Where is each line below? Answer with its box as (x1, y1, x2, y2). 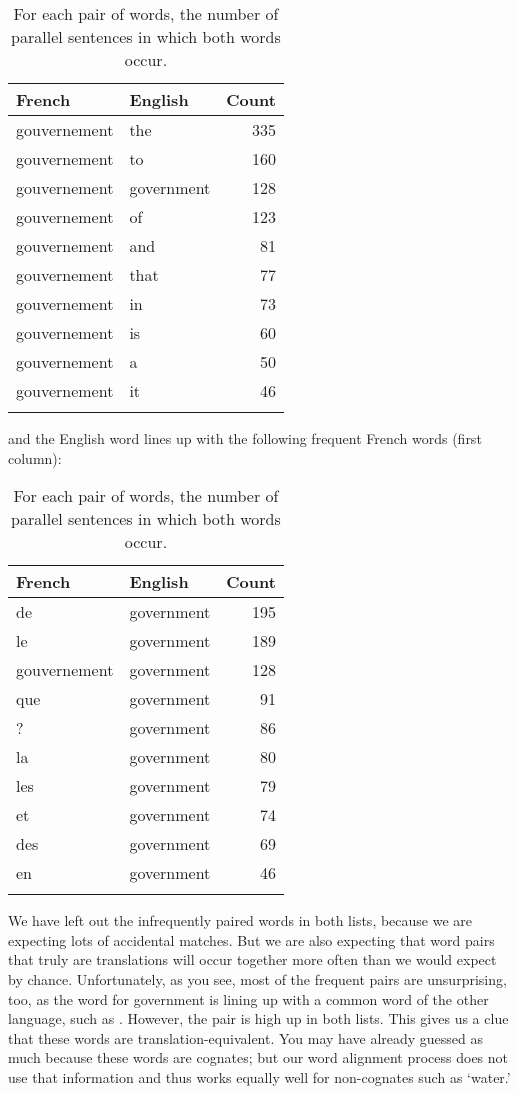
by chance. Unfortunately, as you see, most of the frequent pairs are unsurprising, (8, 968, 507, 989)
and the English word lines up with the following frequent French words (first (8, 428, 482, 448)
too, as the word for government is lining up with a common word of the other (8, 988, 489, 1009)
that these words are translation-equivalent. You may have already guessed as (8, 1027, 484, 1048)
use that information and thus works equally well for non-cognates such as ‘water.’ (8, 1066, 511, 1087)
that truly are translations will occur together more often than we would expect (8, 949, 497, 970)
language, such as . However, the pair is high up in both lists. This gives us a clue (8, 1008, 509, 1029)
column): (8, 447, 62, 468)
